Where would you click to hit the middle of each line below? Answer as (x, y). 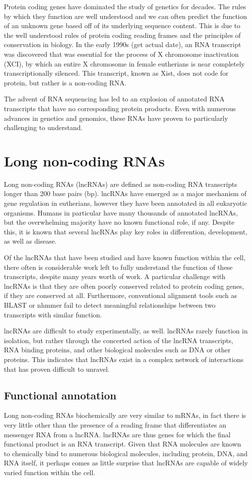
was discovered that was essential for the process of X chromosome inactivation (121, 54)
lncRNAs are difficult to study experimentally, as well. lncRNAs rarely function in (126, 331)
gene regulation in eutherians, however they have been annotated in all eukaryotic (126, 203)
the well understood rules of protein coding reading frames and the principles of (122, 35)
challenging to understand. (43, 127)
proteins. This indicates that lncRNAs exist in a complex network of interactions (124, 359)
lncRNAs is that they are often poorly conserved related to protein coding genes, (124, 286)
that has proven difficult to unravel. (57, 369)
